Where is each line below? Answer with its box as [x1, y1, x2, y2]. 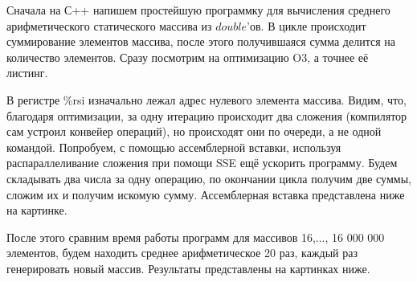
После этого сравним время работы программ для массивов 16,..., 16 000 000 [6, 228, 385, 245]
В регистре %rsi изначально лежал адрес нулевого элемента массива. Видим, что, [6, 91, 407, 108]
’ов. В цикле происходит [247, 17, 366, 34]
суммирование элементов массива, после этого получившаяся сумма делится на [6, 33, 395, 50]
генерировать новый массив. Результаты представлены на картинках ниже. [6, 260, 370, 276]
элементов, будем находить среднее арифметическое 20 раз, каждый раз [6, 244, 358, 261]
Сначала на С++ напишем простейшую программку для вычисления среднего [6, 2, 390, 18]
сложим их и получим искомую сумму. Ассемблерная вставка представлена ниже [6, 186, 405, 202]
